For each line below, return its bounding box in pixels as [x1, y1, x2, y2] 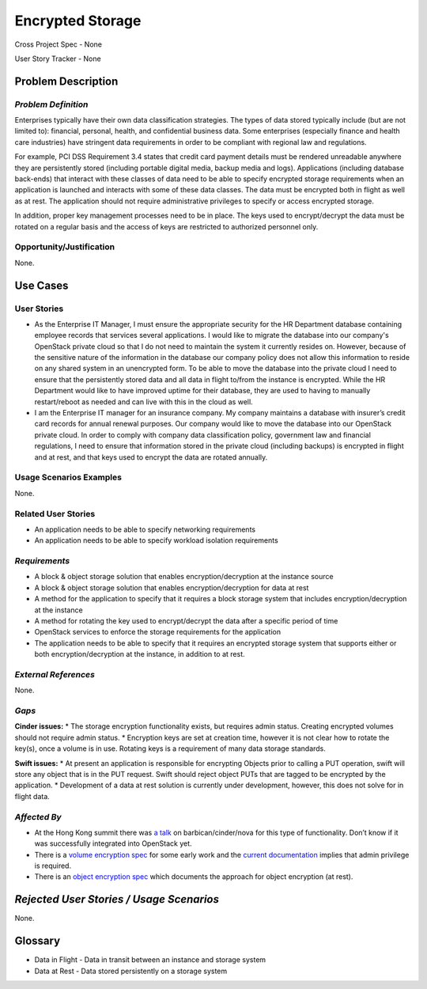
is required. [34, 861, 71, 870]
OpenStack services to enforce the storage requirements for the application [34, 627, 281, 637]
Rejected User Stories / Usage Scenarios [14, 892, 220, 906]
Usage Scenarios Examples [14, 472, 123, 483]
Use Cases [14, 279, 69, 292]
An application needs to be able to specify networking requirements [34, 525, 256, 534]
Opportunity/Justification [14, 241, 115, 252]
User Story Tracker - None [14, 54, 102, 63]
